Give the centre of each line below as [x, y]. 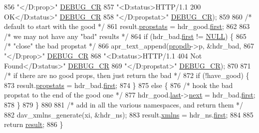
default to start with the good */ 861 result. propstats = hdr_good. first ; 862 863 [127, 26]
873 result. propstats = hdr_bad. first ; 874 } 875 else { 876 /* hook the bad [119, 85]
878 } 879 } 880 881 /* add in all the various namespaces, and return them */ [124, 104]
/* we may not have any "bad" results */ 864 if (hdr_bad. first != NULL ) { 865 [125, 36]
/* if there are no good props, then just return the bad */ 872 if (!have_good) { [127, 75]
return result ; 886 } [34, 124]
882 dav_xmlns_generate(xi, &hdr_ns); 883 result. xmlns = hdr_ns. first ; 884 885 [129, 114]
